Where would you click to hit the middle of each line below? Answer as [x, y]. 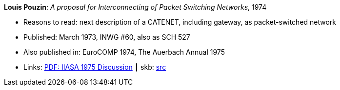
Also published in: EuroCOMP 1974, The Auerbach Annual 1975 [124, 52]
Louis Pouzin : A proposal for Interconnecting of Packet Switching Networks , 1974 [135, 7]
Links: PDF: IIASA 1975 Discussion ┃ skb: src [95, 67]
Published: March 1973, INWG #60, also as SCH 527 [107, 37]
